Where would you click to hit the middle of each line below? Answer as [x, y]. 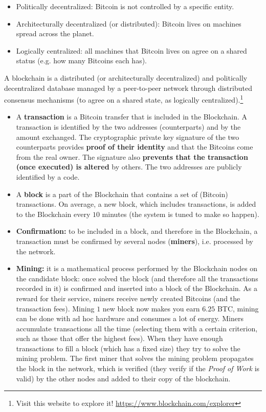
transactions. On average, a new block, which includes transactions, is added [136, 204]
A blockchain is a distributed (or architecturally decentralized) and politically [126, 77]
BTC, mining [238, 308]
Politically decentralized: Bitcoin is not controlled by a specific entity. [125, 6]
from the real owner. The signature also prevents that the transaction [132, 156]
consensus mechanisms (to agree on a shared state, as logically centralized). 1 [124, 99]
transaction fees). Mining [55, 308]
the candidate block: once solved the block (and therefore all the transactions [137, 278]
